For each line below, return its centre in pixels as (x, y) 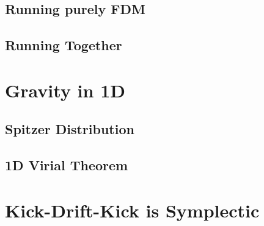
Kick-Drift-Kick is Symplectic (132, 210)
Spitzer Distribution (70, 129)
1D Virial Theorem (67, 165)
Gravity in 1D (65, 90)
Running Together (64, 45)
